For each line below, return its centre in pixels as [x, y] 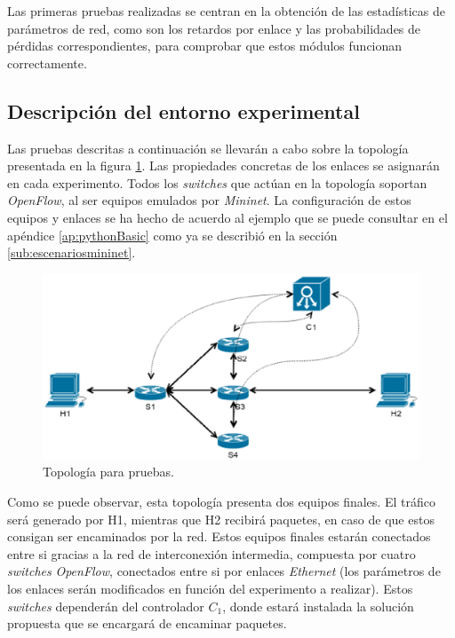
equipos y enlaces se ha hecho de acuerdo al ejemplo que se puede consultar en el [227, 217]
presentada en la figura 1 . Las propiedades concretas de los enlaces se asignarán [224, 165]
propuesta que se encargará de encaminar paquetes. [147, 623]
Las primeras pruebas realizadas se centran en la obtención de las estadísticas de [226, 11]
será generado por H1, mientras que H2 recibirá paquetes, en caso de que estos [221, 519]
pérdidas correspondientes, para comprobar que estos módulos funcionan [205, 46]
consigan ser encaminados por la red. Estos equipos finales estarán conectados [219, 536]
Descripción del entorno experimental [184, 110]
